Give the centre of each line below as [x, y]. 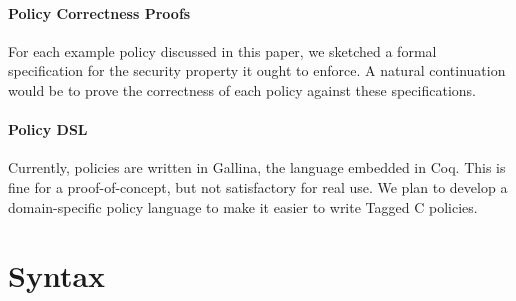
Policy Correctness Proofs [99, 12]
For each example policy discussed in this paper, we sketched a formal [222, 50]
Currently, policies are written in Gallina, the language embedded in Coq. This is [257, 167]
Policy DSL [48, 129]
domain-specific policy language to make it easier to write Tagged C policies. [243, 206]
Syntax [57, 275]
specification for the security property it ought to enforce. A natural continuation [257, 70]
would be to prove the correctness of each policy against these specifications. [242, 89]
